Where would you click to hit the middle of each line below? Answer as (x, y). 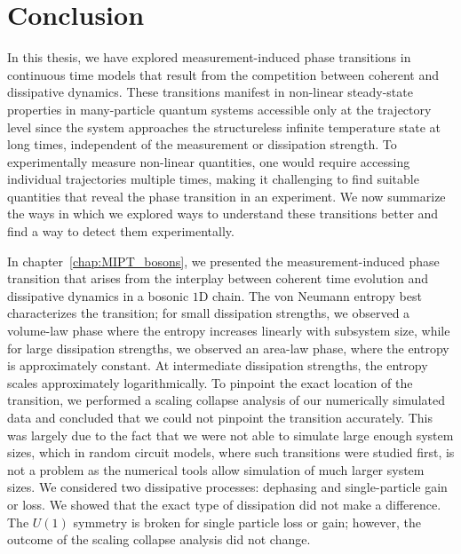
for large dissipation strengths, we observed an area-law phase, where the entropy (228, 348)
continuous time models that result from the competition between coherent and (223, 74)
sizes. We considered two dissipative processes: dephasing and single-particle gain (227, 487)
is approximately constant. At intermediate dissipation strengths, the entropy (218, 365)
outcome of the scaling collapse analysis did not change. (159, 539)
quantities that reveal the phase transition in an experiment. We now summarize (227, 196)
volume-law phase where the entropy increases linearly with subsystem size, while (229, 331)
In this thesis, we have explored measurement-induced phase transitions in (209, 57)
